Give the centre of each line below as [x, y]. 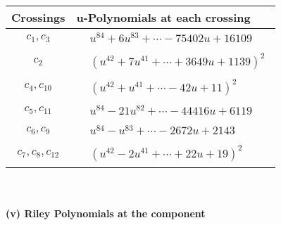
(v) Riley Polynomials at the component [106, 213]
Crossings [38, 17]
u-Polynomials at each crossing [163, 17]
